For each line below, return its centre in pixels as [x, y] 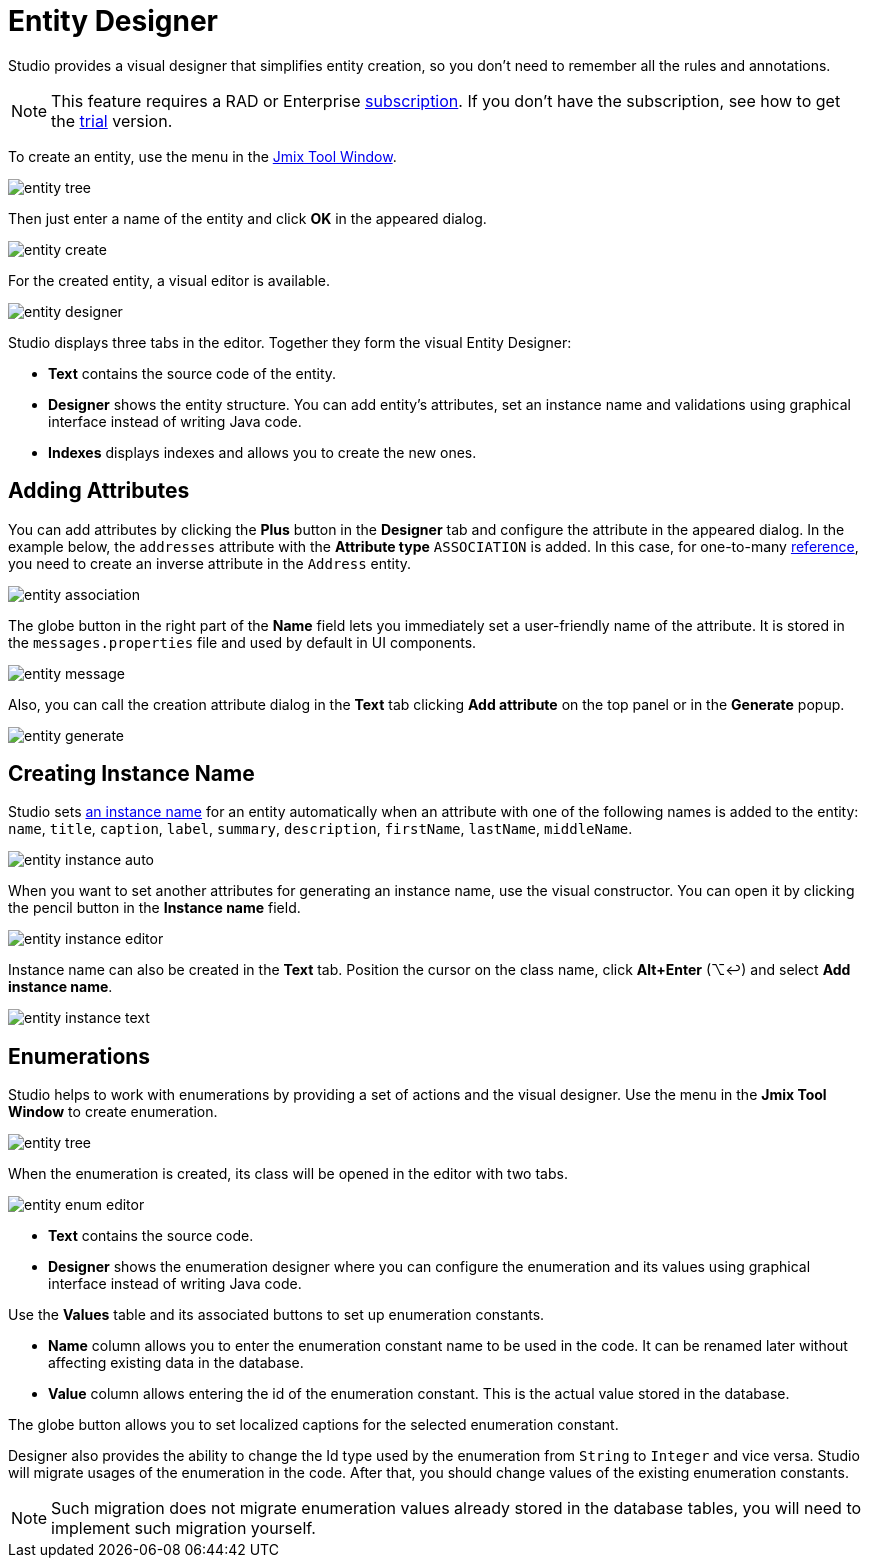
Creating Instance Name [131, 774]
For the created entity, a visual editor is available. [169, 280]
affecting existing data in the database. [176, 1363]
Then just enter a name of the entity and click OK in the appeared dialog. [247, 218]
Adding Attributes [99, 491]
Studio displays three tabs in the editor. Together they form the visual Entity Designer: [290, 342]
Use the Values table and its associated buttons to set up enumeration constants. [276, 1315]
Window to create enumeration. [113, 1112]
